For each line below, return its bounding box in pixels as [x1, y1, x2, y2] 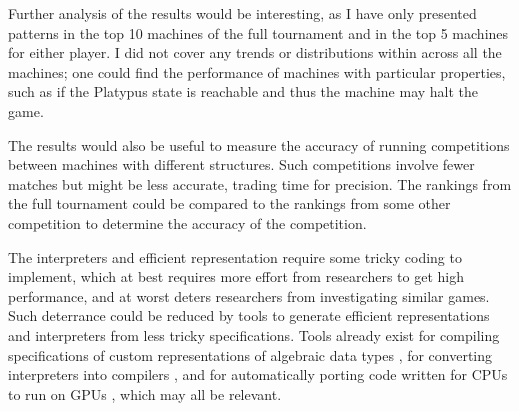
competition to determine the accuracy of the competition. [8, 212, 367, 233]
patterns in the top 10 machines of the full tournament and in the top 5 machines [8, 22, 509, 43]
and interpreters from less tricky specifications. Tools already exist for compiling [8, 324, 500, 345]
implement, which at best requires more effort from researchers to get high [8, 266, 464, 287]
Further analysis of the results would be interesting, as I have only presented [8, 3, 477, 23]
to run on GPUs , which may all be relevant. [8, 383, 282, 404]
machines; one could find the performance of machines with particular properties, [8, 61, 506, 82]
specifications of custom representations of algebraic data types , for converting [8, 344, 493, 365]
